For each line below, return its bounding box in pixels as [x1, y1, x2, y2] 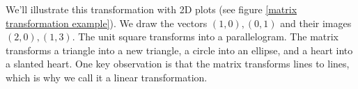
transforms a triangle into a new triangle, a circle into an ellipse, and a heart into [6, 42, 353, 57]
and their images [280, 15, 352, 30]
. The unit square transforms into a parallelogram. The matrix [72, 29, 339, 44]
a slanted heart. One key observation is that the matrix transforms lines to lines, [6, 56, 350, 71]
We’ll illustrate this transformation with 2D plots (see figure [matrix [6, 2, 297, 16]
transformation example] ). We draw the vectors [6, 15, 208, 30]
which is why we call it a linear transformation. [6, 70, 208, 84]
